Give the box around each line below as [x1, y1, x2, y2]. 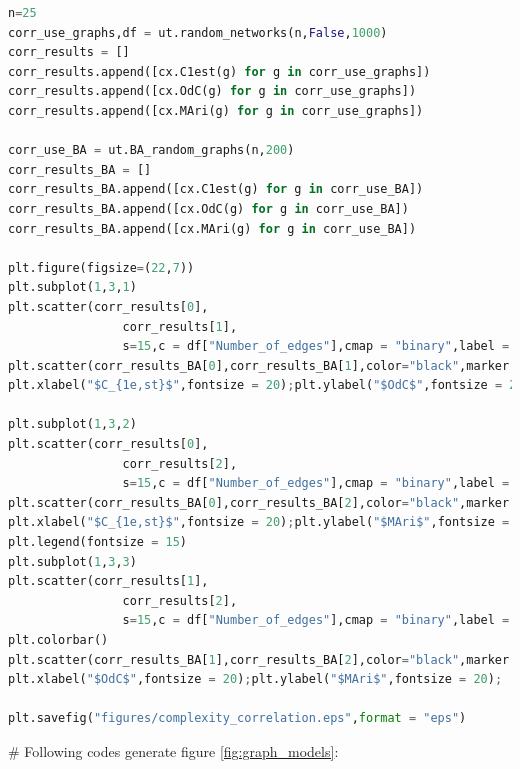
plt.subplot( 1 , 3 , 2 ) [8, 417, 137, 432]
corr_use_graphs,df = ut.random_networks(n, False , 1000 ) [8, 25, 388, 40]
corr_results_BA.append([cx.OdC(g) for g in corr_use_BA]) [8, 201, 409, 216]
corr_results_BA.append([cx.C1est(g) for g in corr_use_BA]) [8, 182, 424, 197]
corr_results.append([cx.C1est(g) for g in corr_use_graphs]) [8, 64, 431, 79]
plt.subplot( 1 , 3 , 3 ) [8, 554, 137, 569]
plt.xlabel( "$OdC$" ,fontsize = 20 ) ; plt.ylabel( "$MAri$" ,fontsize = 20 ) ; [8, 672, 503, 687]
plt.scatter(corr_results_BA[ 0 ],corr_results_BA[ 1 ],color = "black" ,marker [8, 358, 510, 373]
